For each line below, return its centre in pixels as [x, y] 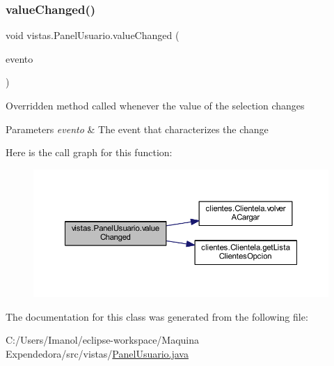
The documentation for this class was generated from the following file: [157, 316]
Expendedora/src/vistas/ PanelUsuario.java [97, 353]
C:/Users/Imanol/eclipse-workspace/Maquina [103, 340]
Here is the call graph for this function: [89, 152]
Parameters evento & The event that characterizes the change [137, 129]
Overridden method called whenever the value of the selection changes [155, 105]
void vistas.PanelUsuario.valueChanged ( [93, 35]
